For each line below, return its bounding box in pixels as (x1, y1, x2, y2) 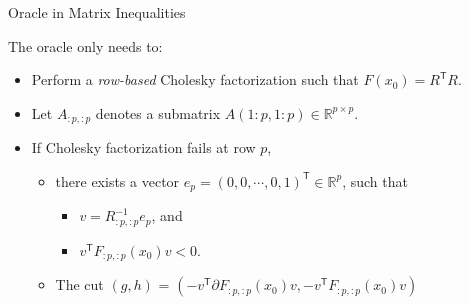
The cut (55, 274, 104, 295)
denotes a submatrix (95, 102, 221, 123)
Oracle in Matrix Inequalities (8, 2, 186, 22)
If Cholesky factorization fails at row (31, 137, 256, 158)
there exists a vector (55, 170, 180, 191)
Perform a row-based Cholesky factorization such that (31, 69, 359, 90)
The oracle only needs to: (8, 35, 163, 56)
